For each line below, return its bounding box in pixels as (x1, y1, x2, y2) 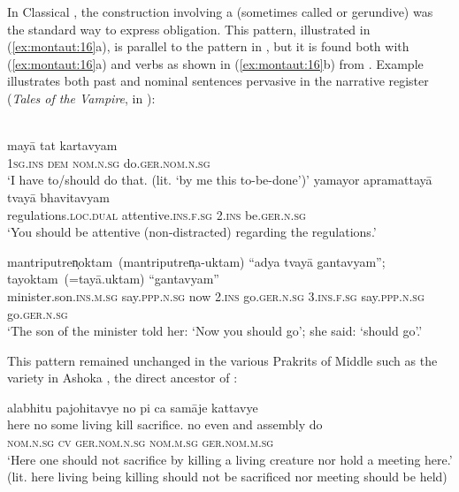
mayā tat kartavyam (7, 136, 118, 155)
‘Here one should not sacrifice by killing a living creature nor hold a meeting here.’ (7, 450, 453, 468)
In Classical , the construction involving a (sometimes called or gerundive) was (7, 3, 433, 20)
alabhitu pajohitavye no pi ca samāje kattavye (7, 397, 258, 416)
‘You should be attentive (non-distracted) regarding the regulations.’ (7, 223, 377, 241)
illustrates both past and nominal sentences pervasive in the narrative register (7, 72, 429, 90)
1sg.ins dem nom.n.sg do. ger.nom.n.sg (7, 153, 210, 171)
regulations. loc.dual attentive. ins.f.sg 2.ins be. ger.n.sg (7, 205, 306, 223)
